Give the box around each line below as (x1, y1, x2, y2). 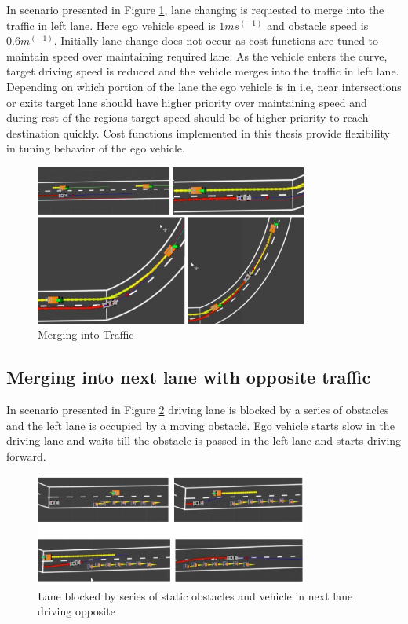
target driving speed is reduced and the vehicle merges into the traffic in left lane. (6, 63, 399, 79)
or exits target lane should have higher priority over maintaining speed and (6, 94, 367, 110)
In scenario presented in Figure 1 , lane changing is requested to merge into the (6, 2, 384, 17)
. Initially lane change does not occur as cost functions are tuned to (53, 32, 379, 49)
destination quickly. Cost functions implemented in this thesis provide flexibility (6, 124, 390, 141)
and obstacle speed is (267, 17, 369, 33)
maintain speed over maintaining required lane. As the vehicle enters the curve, (6, 47, 388, 64)
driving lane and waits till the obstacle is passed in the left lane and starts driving (6, 432, 402, 449)
